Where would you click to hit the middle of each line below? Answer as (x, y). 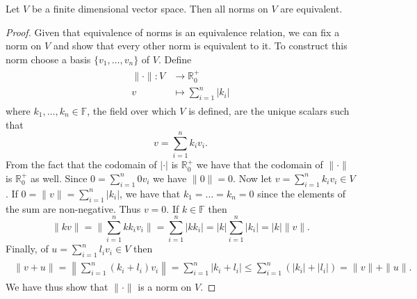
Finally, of (27, 249)
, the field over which (132, 111)
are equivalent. (311, 8)
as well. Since (59, 178)
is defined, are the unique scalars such (269, 111)
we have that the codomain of (260, 164)
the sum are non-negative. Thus (73, 208)
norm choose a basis (48, 59)
